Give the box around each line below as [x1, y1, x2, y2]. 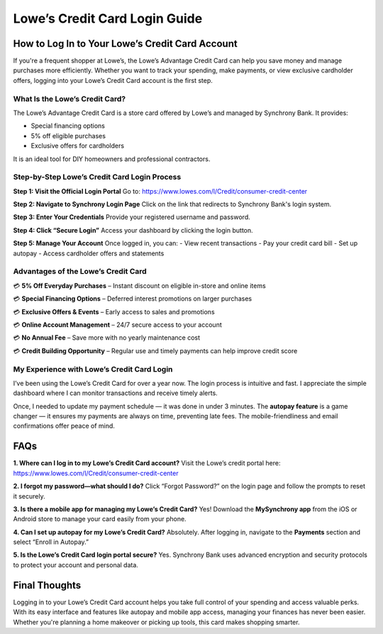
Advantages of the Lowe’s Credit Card [13, 267, 147, 277]
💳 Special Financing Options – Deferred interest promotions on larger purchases [13, 294, 252, 303]
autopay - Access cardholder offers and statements [13, 249, 165, 257]
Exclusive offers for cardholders [30, 142, 124, 150]
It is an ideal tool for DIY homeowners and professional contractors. [13, 155, 211, 163]
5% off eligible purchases [30, 131, 106, 140]
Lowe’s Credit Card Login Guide [13, 11, 203, 26]
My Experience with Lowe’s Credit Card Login [13, 364, 173, 374]
